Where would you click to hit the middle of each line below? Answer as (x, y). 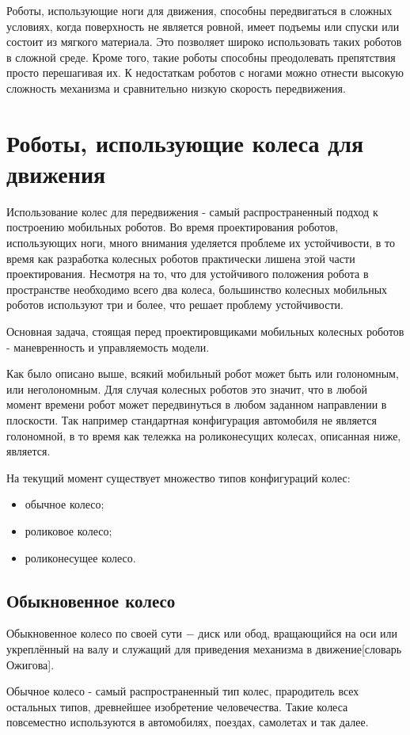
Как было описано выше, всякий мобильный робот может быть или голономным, (203, 373)
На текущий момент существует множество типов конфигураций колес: (178, 477)
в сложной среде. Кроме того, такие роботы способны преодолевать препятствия (201, 57)
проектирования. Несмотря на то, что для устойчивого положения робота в (188, 274)
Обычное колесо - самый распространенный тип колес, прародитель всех (183, 691)
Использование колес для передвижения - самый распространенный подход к (192, 211)
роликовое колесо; (68, 530)
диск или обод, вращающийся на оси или (298, 633)
